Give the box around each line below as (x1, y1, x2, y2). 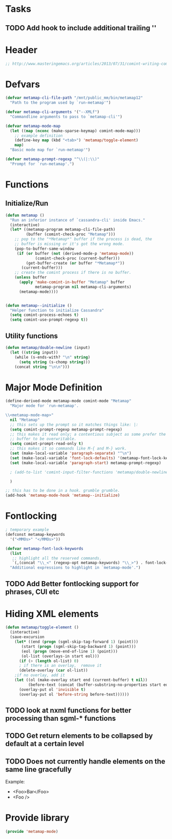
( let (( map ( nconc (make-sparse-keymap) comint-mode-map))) (10, 128, 141, 134)
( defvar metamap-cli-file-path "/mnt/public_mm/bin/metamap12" (5, 96, 143, 101)
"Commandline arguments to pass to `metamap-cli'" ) (10, 114, 123, 119)
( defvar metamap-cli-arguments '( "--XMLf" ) (5, 109, 100, 115)
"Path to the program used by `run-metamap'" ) (10, 100, 111, 105)
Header (5, 44, 37, 55)
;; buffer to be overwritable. (10, 436, 77, 442)
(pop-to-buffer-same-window (14, 246, 74, 251)
